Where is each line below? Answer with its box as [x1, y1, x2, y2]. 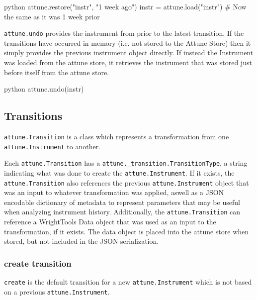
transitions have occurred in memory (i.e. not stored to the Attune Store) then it [4, 37, 251, 48]
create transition [4, 257, 72, 269]
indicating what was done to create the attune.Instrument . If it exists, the [4, 167, 235, 178]
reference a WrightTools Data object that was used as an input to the [4, 216, 216, 227]
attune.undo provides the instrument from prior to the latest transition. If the [4, 28, 244, 38]
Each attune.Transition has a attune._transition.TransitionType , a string [4, 158, 248, 168]
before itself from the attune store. [4, 67, 109, 77]
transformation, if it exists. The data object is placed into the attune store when [4, 226, 249, 236]
